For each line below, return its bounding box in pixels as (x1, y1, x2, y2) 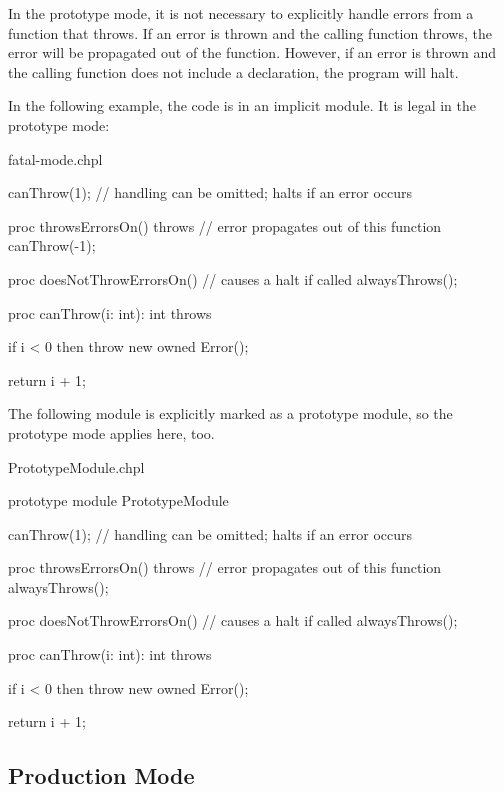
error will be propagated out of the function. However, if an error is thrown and (8, 42, 497, 63)
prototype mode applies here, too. (8, 422, 215, 443)
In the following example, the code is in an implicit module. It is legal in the (8, 95, 476, 116)
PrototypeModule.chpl (8, 456, 145, 477)
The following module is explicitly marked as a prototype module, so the (8, 403, 453, 424)
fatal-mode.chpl (8, 148, 103, 169)
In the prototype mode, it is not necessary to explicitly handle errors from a (8, 3, 474, 23)
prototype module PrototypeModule (8, 490, 229, 511)
